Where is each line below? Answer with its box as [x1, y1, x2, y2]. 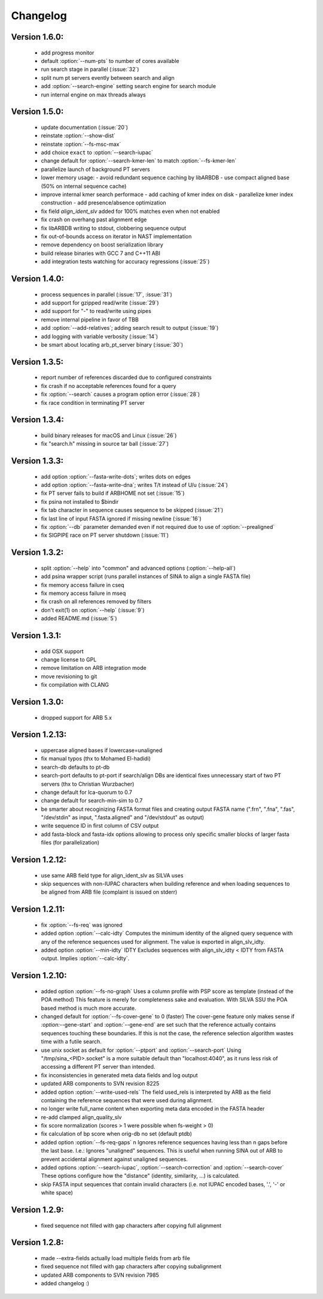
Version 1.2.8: [11, 1237, 64, 1247]
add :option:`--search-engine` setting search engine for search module [41, 83, 217, 90]
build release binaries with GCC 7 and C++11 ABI [41, 249, 161, 257]
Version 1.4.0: [11, 273, 64, 284]
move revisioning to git [41, 672, 97, 680]
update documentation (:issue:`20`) [41, 124, 129, 131]
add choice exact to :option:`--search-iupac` [41, 149, 154, 156]
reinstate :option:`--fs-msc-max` [41, 140, 121, 148]
